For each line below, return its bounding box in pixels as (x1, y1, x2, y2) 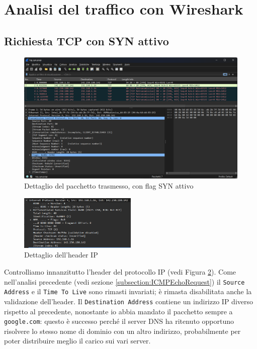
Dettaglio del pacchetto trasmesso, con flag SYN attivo (24, 180, 194, 191)
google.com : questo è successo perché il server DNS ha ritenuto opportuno (4, 316, 234, 326)
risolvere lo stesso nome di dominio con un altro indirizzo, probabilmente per (4, 325, 241, 336)
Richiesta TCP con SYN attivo (4, 33, 169, 48)
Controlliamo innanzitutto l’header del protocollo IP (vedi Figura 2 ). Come (4, 266, 236, 277)
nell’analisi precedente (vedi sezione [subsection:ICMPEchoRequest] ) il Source (4, 276, 245, 287)
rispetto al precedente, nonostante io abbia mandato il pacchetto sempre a (4, 306, 233, 316)
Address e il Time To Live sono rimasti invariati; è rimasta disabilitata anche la (4, 286, 252, 297)
